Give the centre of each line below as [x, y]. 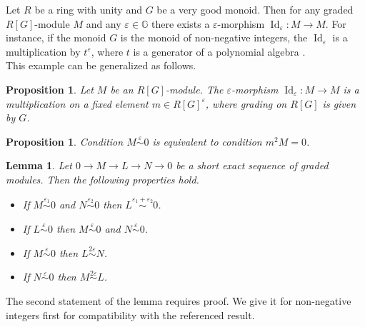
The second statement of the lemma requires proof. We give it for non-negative [179, 300]
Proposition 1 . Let [50, 89]
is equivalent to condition [207, 141]
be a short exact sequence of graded [252, 165]
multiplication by [43, 51]
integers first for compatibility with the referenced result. [130, 315]
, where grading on [246, 103]
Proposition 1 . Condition [65, 141]
